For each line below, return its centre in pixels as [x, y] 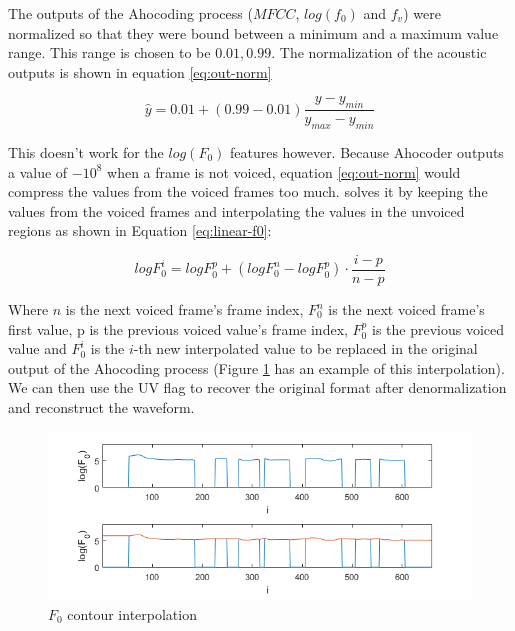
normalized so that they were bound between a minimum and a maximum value [253, 32]
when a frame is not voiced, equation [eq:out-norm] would [284, 171]
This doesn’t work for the [86, 152]
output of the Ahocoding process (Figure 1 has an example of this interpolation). [256, 367]
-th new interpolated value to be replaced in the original [305, 348]
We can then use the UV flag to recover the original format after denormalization [257, 387]
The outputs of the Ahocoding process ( [130, 13]
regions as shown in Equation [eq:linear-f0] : [140, 230]
